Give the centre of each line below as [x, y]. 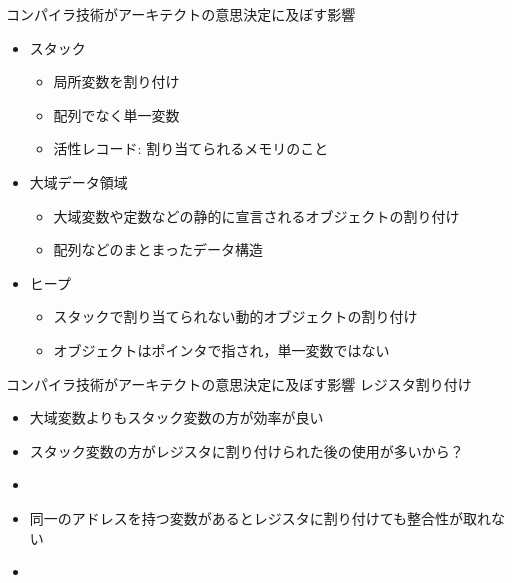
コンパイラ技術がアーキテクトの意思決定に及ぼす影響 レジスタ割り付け [239, 383]
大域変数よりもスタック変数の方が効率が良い [176, 417]
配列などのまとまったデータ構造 [158, 249]
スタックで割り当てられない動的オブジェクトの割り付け [235, 316]
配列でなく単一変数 [116, 114]
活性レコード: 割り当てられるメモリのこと [191, 148]
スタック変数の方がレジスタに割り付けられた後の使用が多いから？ [246, 450]
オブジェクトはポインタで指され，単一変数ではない [221, 349]
